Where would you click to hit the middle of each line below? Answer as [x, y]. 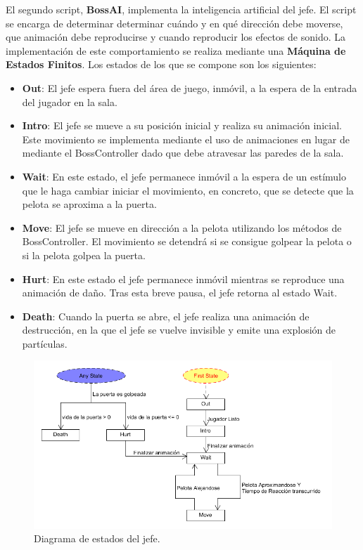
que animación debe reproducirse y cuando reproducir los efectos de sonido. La [176, 37]
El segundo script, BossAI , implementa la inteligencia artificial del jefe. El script [181, 9]
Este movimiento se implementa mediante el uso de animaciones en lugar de [186, 139]
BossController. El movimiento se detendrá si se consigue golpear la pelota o [187, 241]
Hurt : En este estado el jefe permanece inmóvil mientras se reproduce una [183, 279]
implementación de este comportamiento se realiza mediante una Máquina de [176, 50]
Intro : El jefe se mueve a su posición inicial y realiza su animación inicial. [182, 125]
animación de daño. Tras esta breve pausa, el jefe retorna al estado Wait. [180, 293]
